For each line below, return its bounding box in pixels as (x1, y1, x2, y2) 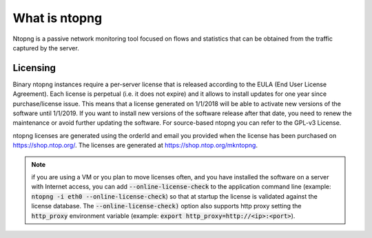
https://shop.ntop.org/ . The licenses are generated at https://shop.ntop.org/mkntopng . (12, 141, 258, 150)
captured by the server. (12, 43, 79, 52)
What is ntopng (12, 10, 103, 26)
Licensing (12, 62, 56, 74)
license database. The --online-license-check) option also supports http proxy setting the (31, 202, 302, 210)
